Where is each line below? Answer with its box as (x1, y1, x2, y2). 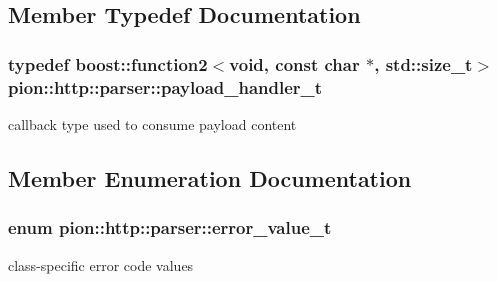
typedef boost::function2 (8, 51, 208, 76)
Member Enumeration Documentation (8, 162, 412, 193)
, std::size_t (374, 51, 473, 76)
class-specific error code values (8, 254, 194, 275)
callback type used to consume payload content (8, 113, 297, 134)
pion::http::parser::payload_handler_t (8, 74, 323, 99)
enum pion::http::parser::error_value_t (8, 215, 332, 240)
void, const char (229, 51, 360, 76)
